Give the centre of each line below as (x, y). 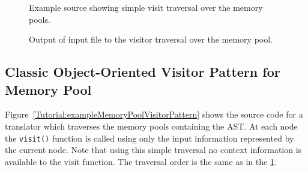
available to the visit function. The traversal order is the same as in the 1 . (141, 161)
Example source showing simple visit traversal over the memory (146, 7)
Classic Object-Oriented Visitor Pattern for (143, 72)
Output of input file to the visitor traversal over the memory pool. (151, 39)
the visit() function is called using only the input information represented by (149, 138)
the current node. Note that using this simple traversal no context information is (153, 150)
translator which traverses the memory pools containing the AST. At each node (151, 126)
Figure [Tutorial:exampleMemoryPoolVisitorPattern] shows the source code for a (154, 114)
